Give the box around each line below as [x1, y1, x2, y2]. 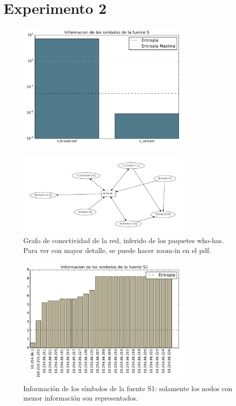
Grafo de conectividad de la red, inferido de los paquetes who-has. [23, 235, 224, 246]
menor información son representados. [23, 393, 138, 403]
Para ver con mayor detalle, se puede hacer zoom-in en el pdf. [23, 245, 211, 255]
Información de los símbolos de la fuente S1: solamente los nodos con [23, 383, 233, 393]
